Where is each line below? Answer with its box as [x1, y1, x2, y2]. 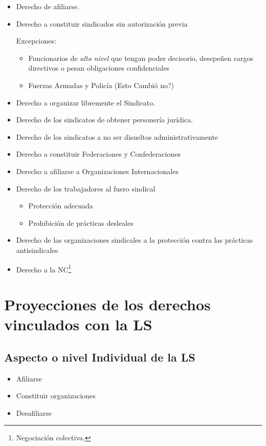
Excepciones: [16, 35, 56, 46]
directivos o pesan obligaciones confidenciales [28, 62, 169, 73]
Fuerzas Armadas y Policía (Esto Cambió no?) [28, 79, 174, 90]
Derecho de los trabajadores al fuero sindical [16, 183, 156, 194]
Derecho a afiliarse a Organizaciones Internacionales [16, 165, 179, 176]
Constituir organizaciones [16, 390, 96, 401]
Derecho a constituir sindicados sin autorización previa [16, 18, 188, 29]
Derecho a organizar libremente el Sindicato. [16, 97, 156, 108]
